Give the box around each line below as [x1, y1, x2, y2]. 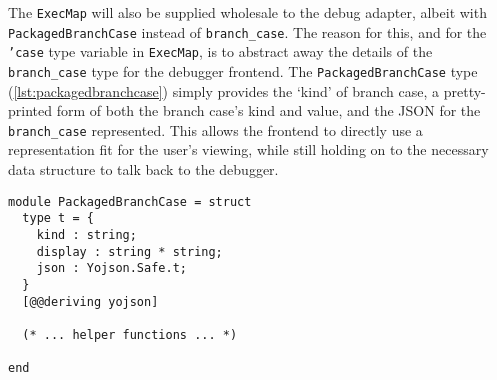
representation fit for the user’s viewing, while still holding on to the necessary [8, 139, 489, 160]
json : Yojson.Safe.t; [36, 261, 187, 276]
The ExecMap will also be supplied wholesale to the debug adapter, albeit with [8, 2, 487, 22]
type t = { [22, 211, 94, 226]
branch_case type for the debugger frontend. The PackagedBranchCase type [8, 60, 478, 81]
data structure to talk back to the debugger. [8, 159, 279, 180]
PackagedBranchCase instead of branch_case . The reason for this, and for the [8, 21, 487, 42]
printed [8, 100, 53, 121]
